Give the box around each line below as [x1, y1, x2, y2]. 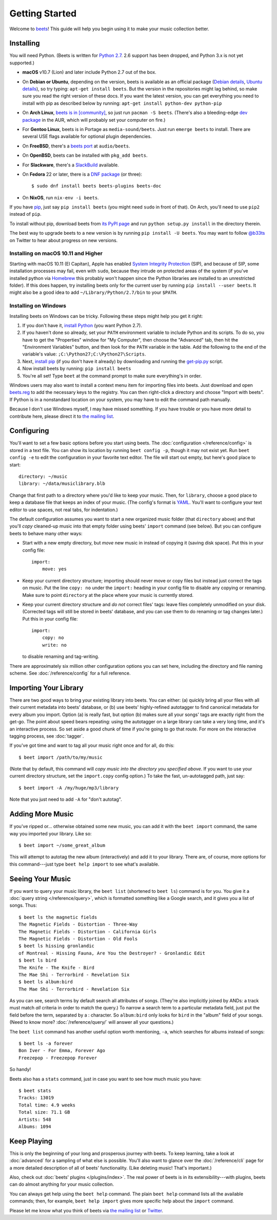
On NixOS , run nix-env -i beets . [22, 194, 100, 200]
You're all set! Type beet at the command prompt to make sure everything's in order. [22, 372, 202, 379]
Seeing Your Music [9, 874, 71, 883]
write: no [42, 642, 67, 648]
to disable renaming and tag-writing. [22, 653, 100, 660]
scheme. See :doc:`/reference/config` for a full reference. [9, 670, 131, 677]
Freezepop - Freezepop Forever [18, 1055, 97, 1061]
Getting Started [9, 8, 77, 19]
